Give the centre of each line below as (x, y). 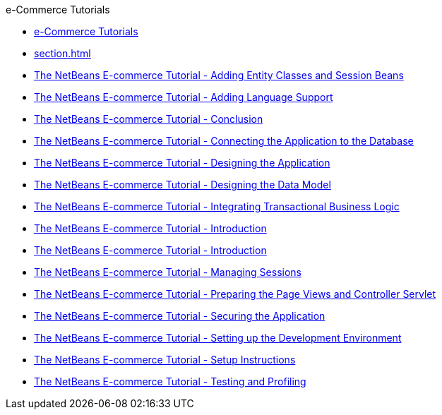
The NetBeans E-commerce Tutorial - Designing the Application (182, 163)
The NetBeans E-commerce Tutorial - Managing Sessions (168, 272)
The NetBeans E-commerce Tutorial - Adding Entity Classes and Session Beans (219, 75)
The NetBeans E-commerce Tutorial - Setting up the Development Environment (218, 338)
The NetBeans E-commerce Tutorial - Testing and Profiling (170, 381)
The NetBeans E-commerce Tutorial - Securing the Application (180, 316)
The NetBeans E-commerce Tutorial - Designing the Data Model (183, 185)
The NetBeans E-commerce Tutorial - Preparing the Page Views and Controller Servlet (235, 294)
